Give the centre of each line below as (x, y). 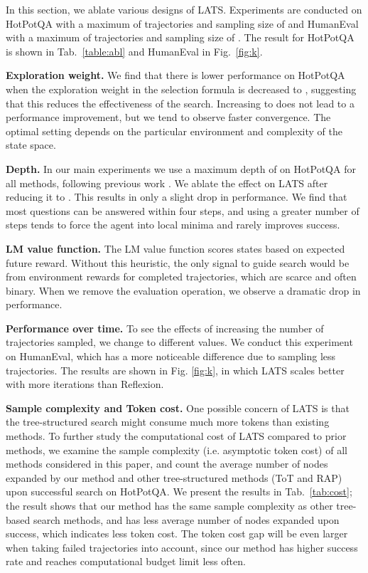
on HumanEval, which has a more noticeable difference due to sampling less (171, 356)
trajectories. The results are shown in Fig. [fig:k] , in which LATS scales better (175, 370)
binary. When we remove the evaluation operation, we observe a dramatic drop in (183, 290)
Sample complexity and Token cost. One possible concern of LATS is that (178, 408)
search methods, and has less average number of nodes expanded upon (186, 519)
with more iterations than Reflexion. (85, 384)
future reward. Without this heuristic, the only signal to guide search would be (178, 262)
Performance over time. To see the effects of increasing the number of (165, 328)
